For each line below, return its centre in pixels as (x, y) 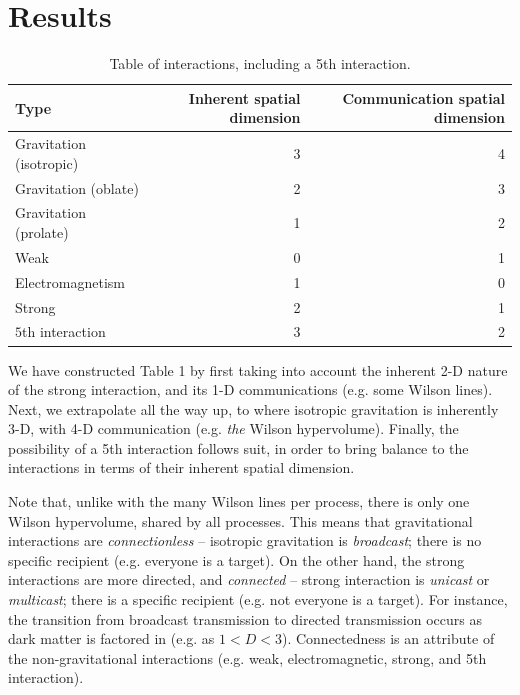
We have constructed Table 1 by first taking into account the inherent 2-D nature (258, 369)
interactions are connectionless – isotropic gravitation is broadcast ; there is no (245, 540)
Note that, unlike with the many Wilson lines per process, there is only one (239, 501)
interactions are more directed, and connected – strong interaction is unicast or (249, 579)
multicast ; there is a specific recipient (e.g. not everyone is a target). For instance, (258, 599)
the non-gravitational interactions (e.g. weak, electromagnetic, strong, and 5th (247, 657)
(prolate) (42, 232)
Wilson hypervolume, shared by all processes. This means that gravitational (240, 520)
